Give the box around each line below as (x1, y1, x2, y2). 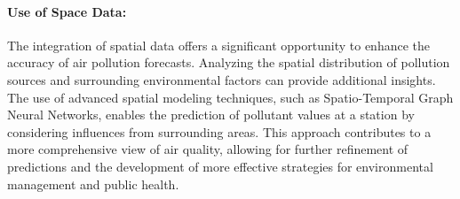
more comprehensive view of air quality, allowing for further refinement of (7, 140, 408, 158)
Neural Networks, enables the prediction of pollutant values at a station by (7, 105, 415, 124)
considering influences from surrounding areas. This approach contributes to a (7, 122, 432, 141)
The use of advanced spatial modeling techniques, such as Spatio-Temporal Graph (7, 88, 454, 106)
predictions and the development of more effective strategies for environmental (7, 157, 433, 175)
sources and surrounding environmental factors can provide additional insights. (7, 70, 436, 88)
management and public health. (7, 174, 179, 193)
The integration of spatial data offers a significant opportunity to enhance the (7, 35, 430, 54)
